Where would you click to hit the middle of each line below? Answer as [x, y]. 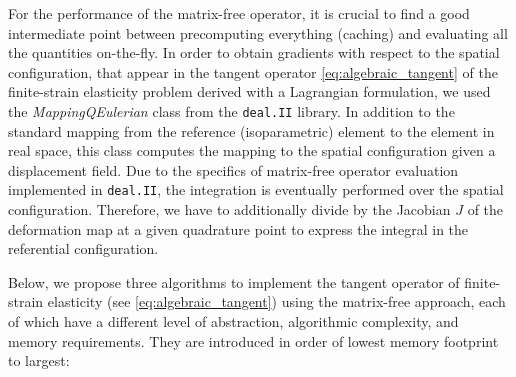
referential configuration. [83, 248]
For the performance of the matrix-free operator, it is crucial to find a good [239, 13]
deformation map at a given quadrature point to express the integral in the [238, 228]
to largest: [39, 360]
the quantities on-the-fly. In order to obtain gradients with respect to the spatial [254, 52]
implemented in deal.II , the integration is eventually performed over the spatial [256, 189]
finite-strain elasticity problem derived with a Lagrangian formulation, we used [249, 91]
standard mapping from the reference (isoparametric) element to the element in [251, 130]
